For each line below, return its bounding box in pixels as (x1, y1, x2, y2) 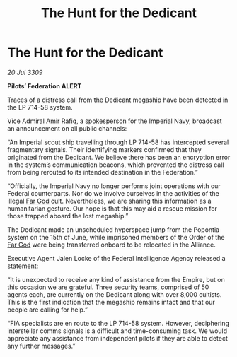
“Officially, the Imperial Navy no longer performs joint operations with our (7, 182, 221, 190)
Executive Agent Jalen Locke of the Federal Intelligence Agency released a (7, 254, 226, 262)
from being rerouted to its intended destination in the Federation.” (7, 168, 198, 176)
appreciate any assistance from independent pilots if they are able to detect (7, 334, 228, 342)
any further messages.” (7, 341, 76, 350)
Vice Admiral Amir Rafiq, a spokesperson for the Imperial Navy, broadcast (7, 117, 222, 125)
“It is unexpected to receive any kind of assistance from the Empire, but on (7, 275, 225, 283)
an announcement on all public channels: (7, 124, 127, 132)
